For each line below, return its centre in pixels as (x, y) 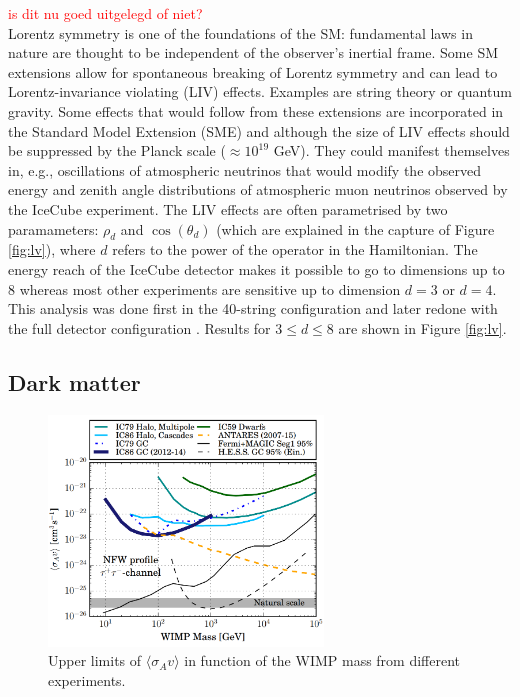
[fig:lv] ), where (52, 249)
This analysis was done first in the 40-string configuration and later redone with (253, 308)
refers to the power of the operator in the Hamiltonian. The (295, 249)
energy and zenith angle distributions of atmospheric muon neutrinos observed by (258, 189)
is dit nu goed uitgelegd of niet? (105, 13)
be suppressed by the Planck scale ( (117, 150)
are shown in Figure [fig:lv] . (422, 327)
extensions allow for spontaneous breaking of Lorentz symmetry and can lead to (253, 71)
